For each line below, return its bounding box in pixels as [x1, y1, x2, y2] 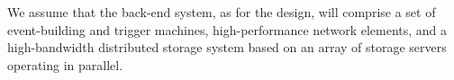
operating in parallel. [7, 55, 123, 74]
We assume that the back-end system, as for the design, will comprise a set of [7, 3, 436, 21]
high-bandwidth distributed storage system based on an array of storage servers [7, 38, 447, 57]
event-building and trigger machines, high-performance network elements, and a [7, 20, 448, 39]
